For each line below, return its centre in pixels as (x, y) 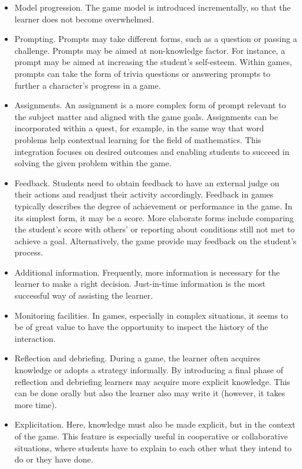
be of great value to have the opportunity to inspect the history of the (141, 327)
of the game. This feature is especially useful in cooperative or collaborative (151, 436)
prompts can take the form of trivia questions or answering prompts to (142, 73)
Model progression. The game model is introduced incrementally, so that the (152, 7)
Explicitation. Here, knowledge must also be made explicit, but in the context (155, 424)
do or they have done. (54, 459)
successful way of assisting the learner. (84, 295)
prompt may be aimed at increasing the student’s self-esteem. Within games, (153, 62)
